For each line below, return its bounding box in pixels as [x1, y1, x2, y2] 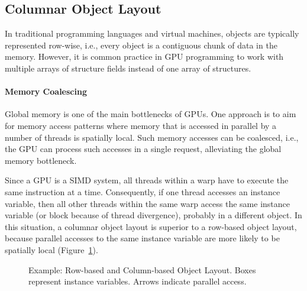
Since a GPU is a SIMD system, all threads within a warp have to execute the [5, 174, 289, 186]
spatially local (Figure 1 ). [5, 243, 98, 256]
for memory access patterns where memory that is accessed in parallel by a [5, 119, 277, 131]
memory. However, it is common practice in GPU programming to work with [5, 50, 284, 63]
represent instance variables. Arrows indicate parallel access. [28, 275, 247, 287]
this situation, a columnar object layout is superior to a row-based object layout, [5, 220, 297, 232]
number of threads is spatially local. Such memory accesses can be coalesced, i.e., [5, 131, 299, 143]
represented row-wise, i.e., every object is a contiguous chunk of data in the [5, 38, 277, 51]
